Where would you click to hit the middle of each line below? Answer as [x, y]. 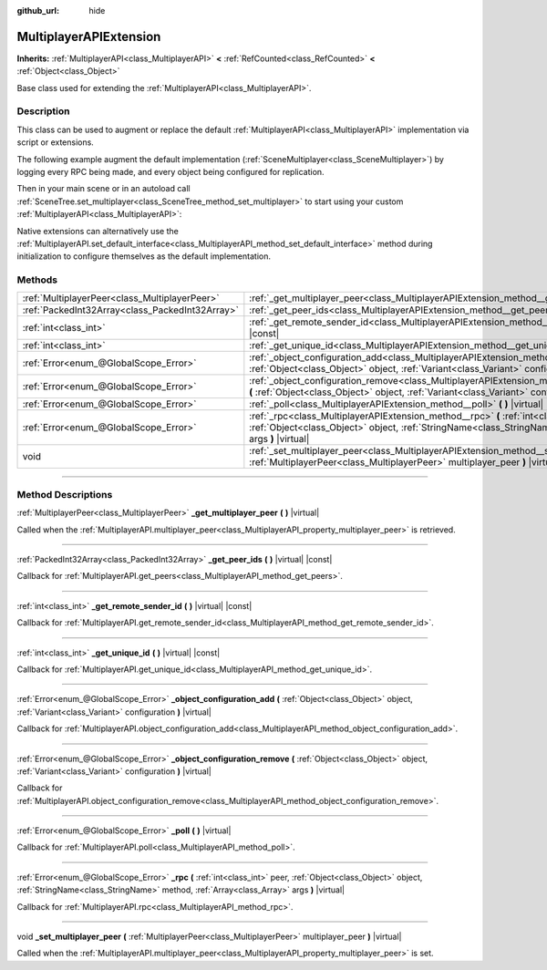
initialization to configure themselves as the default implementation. [144, 256]
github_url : [38, 10]
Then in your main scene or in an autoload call [103, 189]
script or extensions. [56, 142]
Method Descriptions [65, 494]
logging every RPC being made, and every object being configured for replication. [170, 172]
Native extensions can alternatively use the [98, 231]
